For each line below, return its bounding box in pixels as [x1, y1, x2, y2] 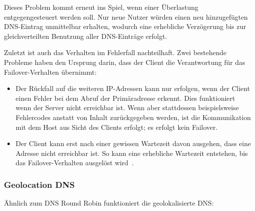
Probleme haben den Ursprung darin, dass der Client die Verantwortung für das [4, 57, 245, 67]
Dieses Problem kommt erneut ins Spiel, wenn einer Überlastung [4, 2, 198, 12]
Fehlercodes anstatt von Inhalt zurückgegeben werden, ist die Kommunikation [15, 112, 251, 122]
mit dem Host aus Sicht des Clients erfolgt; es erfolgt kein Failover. [15, 121, 218, 132]
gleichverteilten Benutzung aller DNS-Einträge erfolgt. [4, 30, 167, 41]
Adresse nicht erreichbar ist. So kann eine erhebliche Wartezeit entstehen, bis [15, 148, 248, 158]
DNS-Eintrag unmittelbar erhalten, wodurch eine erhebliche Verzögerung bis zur [4, 21, 246, 31]
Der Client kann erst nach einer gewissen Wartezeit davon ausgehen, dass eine [15, 138, 251, 149]
